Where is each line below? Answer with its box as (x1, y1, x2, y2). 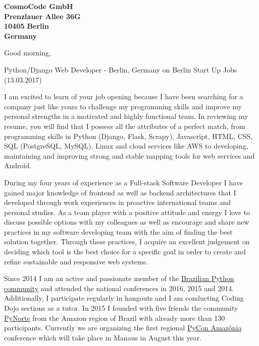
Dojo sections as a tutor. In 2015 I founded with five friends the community (4, 303, 238, 313)
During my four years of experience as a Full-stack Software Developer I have (4, 177, 243, 187)
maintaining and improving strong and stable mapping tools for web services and (4, 150, 255, 161)
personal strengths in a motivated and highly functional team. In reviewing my (4, 111, 248, 121)
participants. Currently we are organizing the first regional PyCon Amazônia (4, 322, 242, 333)
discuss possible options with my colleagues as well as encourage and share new (4, 217, 249, 227)
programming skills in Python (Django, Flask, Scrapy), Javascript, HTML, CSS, (4, 130, 253, 141)
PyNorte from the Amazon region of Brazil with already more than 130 (4, 312, 225, 323)
